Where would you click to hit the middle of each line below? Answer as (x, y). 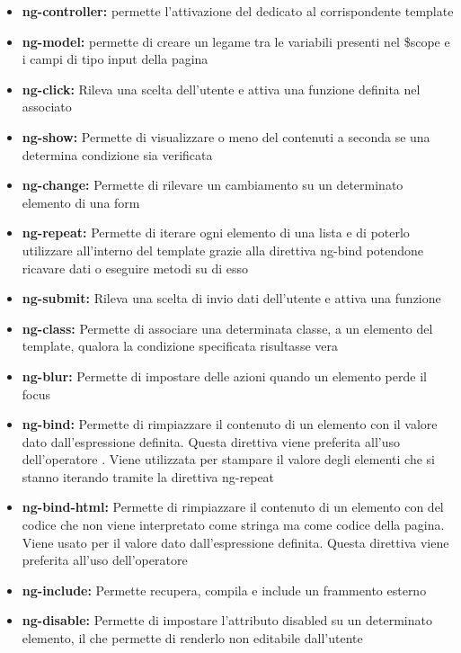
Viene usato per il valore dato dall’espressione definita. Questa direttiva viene (235, 542)
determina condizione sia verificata (117, 154)
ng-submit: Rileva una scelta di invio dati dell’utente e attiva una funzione (231, 298)
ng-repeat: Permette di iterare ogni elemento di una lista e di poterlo (216, 233)
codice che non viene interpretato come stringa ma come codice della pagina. (233, 525)
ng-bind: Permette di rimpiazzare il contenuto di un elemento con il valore (230, 424)
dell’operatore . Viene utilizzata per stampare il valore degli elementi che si (229, 459)
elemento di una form (81, 202)
